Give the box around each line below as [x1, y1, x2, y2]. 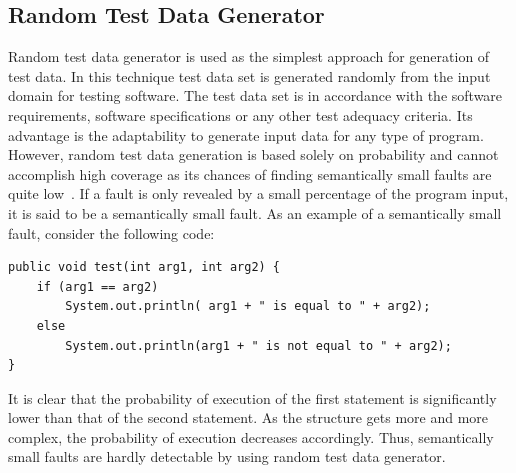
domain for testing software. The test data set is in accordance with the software [8, 85, 503, 106]
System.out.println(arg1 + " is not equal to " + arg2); [65, 338, 452, 353]
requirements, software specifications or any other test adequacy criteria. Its [8, 104, 473, 125]
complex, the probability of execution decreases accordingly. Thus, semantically [8, 426, 494, 447]
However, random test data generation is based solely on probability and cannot [8, 144, 499, 165]
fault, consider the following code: [8, 222, 215, 243]
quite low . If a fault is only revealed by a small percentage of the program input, [8, 183, 509, 204]
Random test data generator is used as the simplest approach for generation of [8, 46, 490, 67]
